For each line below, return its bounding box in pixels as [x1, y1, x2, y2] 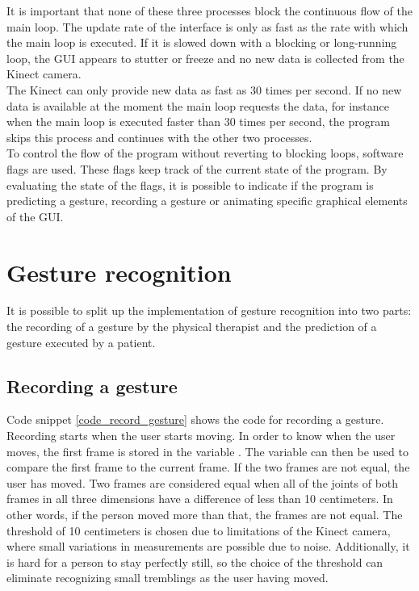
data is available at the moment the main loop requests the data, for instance [6, 97, 390, 114]
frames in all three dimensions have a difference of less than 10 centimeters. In [6, 490, 393, 507]
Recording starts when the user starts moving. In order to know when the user [6, 427, 396, 444]
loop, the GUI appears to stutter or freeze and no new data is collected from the [6, 49, 404, 66]
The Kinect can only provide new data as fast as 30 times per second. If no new [6, 81, 402, 98]
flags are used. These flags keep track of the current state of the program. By [6, 160, 388, 177]
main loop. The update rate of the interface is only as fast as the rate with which [6, 18, 409, 35]
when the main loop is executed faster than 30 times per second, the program [6, 113, 390, 130]
